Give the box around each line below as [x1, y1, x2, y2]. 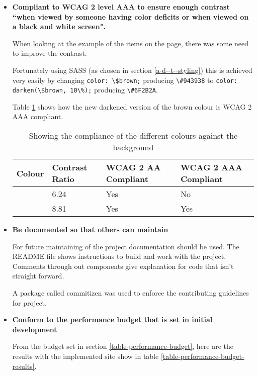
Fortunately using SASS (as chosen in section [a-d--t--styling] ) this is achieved [12, 64, 252, 75]
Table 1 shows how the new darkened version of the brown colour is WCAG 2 [12, 101, 252, 112]
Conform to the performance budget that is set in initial [12, 314, 213, 325]
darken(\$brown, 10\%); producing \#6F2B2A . [12, 84, 158, 95]
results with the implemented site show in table [12, 351, 159, 361]
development [12, 324, 57, 334]
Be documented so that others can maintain [12, 224, 168, 235]
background [113, 141, 154, 153]
